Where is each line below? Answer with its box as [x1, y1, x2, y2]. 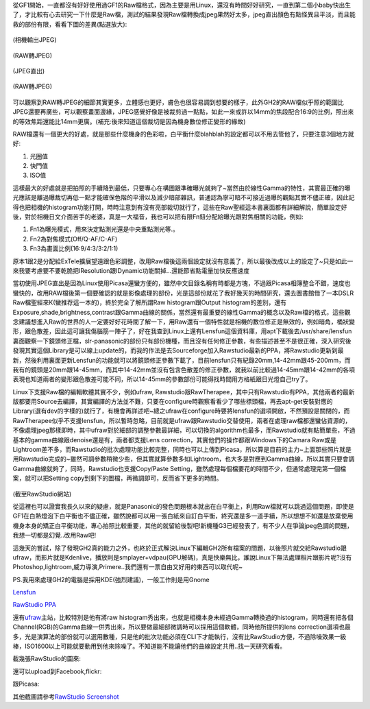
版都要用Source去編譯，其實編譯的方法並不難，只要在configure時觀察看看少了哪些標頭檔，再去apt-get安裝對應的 [12, 398, 333, 406]
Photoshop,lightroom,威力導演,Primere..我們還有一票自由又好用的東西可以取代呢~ [12, 563, 243, 571]
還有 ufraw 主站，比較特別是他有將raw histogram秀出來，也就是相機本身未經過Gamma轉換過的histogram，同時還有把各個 [12, 613, 354, 621]
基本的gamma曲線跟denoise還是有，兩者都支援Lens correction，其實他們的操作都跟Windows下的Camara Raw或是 [12, 435, 337, 444]
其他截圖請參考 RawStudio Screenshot [12, 693, 119, 701]
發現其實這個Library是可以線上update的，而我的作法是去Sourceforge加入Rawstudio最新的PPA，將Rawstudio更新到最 [12, 346, 344, 354]
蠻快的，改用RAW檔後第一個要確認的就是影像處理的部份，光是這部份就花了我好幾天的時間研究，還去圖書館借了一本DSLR [12, 289, 354, 297]
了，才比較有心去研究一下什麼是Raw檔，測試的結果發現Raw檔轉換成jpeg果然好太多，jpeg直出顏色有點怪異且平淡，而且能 [12, 10, 356, 19]
